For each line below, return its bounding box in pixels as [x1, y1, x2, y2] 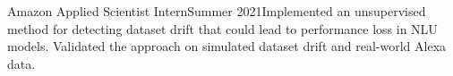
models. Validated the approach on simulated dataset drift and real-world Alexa [7, 37, 447, 55]
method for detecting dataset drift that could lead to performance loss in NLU [7, 19, 438, 38]
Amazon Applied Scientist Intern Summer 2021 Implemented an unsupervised [7, 2, 426, 20]
